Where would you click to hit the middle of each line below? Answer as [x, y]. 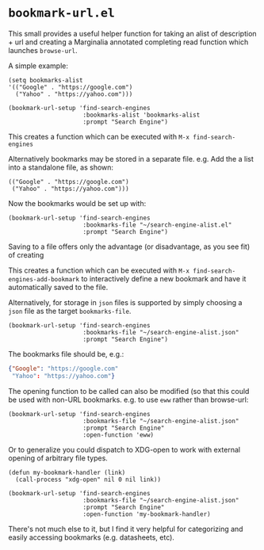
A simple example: [38, 66]
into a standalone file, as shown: [61, 167]
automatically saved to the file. [58, 287]
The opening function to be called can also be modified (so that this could [129, 391]
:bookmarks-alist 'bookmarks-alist [142, 115]
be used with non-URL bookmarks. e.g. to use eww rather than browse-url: [128, 399]
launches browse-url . [43, 50]
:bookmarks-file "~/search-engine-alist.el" [157, 225]
